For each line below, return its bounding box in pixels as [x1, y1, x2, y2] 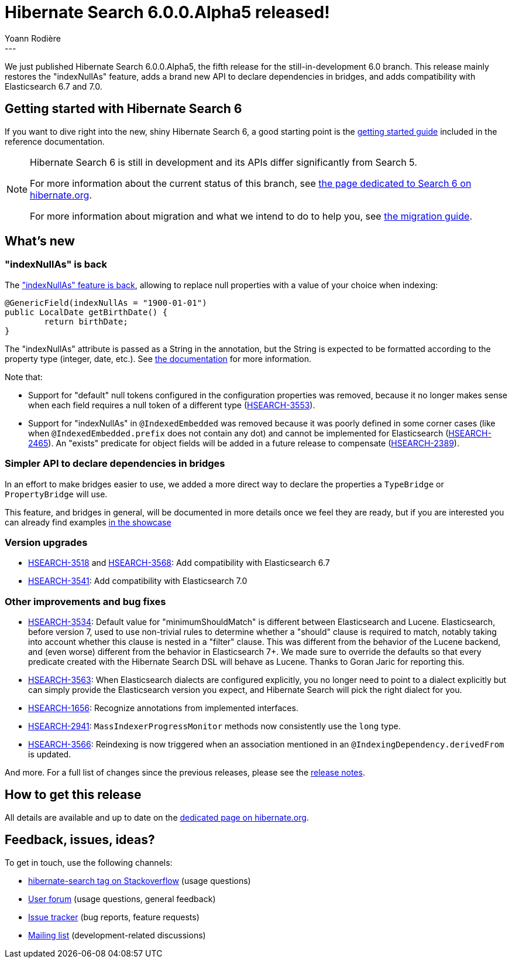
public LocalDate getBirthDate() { [5, 307, 168, 317]
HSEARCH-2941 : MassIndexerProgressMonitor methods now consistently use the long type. [28, 721, 401, 732]
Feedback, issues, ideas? [5, 832, 155, 848]
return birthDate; [44, 316, 128, 326]
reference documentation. [5, 136, 105, 146]
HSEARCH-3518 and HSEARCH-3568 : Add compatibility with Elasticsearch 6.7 [28, 558, 330, 568]
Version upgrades [5, 536, 88, 548]
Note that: [5, 371, 43, 382]
